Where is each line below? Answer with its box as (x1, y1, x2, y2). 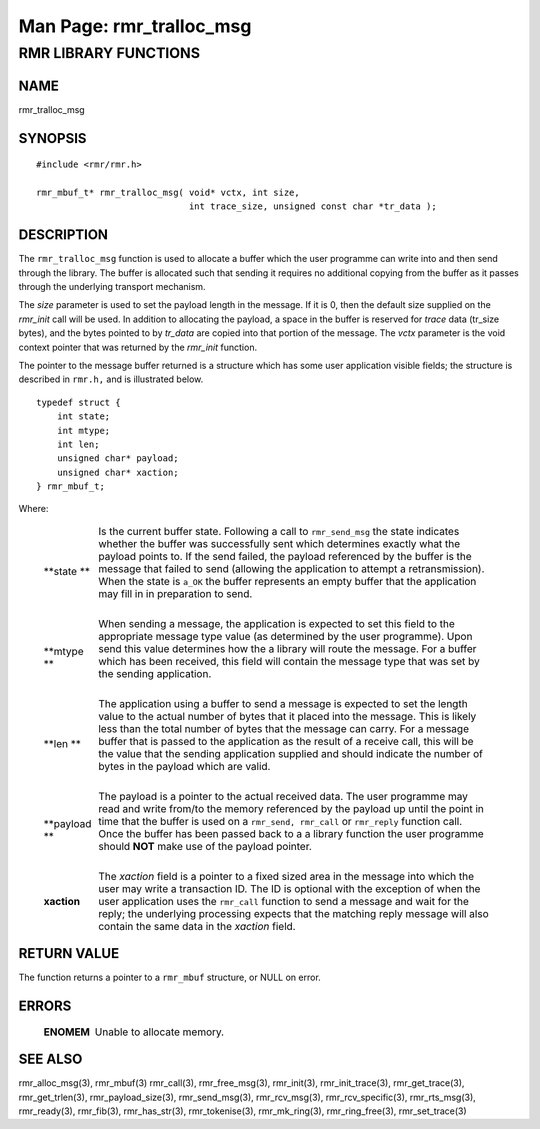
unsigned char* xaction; (56, 466, 179, 478)
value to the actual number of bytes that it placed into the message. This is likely (98, 709, 477, 723)
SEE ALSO (18, 1051, 83, 1068)
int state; (56, 411, 111, 422)
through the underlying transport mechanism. (18, 280, 206, 292)
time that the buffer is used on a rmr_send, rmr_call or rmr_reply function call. (98, 814, 463, 828)
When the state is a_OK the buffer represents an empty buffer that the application (98, 574, 477, 588)
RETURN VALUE (18, 945, 120, 962)
